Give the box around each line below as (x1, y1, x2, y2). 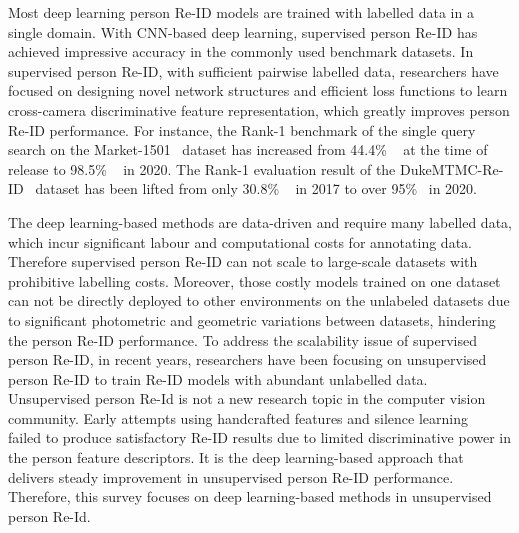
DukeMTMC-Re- (400, 158, 504, 179)
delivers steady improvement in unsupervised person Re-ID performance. (8, 466, 454, 487)
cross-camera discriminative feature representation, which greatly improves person (8, 99, 510, 120)
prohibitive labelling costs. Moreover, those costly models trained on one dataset (8, 270, 501, 291)
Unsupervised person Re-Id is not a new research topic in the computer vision (8, 388, 486, 409)
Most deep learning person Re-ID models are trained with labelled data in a (8, 2, 474, 22)
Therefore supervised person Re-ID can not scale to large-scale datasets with (8, 251, 478, 272)
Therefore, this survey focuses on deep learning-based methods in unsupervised (8, 486, 492, 507)
